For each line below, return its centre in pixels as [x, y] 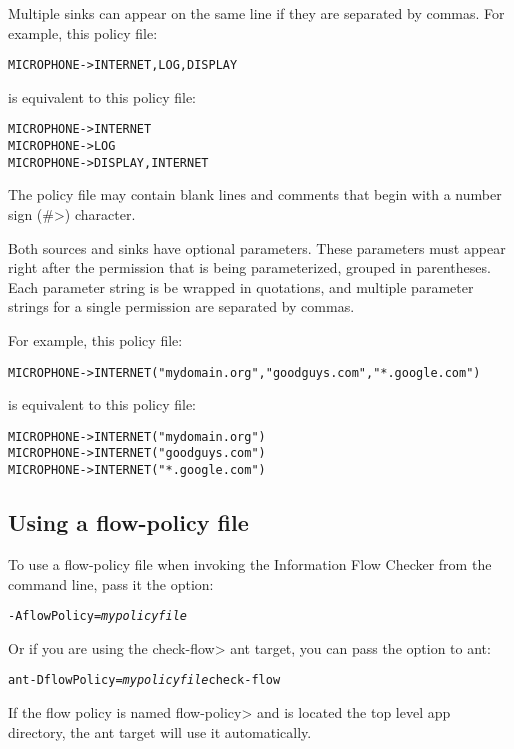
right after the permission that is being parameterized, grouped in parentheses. [249, 267]
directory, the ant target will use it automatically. [160, 731]
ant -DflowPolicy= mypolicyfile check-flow [144, 680]
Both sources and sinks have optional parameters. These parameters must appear [257, 247]
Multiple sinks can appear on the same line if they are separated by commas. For [256, 13]
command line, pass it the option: [111, 583]
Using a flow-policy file [128, 522]
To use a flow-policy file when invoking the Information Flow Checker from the [250, 563]
